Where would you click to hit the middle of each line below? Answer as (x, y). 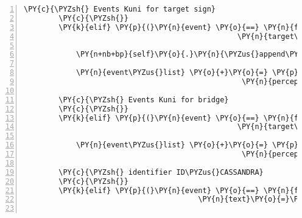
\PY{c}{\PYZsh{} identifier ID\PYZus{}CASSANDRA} (161, 172)
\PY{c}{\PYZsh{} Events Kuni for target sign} (120, 9)
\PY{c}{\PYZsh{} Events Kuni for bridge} (144, 100)
